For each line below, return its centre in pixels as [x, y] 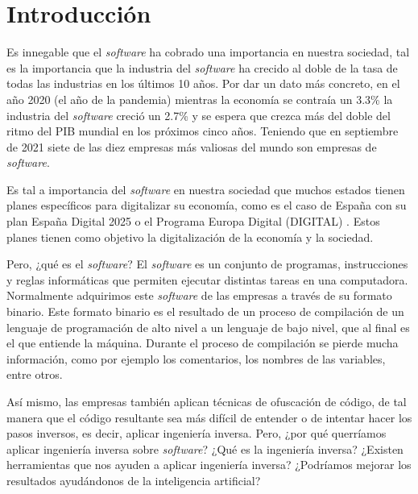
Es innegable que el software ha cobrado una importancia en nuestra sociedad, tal [208, 52]
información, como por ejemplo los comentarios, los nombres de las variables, [196, 358]
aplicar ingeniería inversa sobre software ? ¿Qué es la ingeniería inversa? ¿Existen [205, 448]
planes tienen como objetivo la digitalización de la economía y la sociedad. [190, 237]
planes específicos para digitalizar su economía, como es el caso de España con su [207, 205]
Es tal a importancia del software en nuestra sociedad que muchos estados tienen [206, 189]
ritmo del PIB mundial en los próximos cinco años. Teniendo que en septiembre [203, 131]
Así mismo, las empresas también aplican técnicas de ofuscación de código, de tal [207, 401]
